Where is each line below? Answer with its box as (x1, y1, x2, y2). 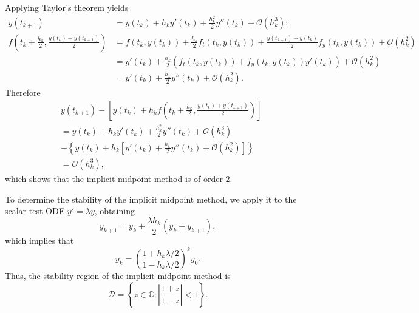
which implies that (5, 234, 74, 247)
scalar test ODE (5, 204, 65, 217)
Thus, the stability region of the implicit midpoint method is (5, 269, 231, 282)
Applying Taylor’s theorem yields (5, 1, 129, 13)
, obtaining (94, 204, 135, 217)
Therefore (5, 86, 41, 98)
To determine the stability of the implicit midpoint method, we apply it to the (5, 192, 297, 205)
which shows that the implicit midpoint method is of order (5, 172, 223, 184)
